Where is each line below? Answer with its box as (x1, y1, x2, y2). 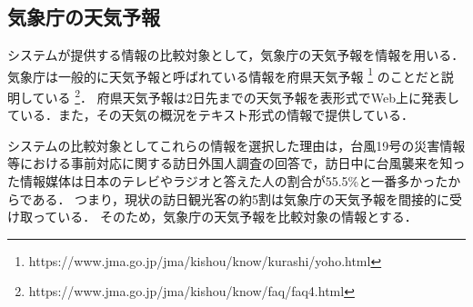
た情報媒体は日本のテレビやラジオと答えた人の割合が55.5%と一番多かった (7, 172, 448, 191)
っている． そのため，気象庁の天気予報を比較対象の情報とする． (32, 207, 418, 226)
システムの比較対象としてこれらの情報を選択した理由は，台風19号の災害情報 (7, 135, 466, 154)
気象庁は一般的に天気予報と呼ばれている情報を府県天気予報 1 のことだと (7, 64, 441, 85)
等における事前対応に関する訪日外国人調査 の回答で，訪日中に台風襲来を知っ (7, 153, 466, 173)
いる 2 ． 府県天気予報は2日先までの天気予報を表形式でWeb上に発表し (45, 85, 459, 106)
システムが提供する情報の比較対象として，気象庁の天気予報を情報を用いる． (7, 45, 465, 64)
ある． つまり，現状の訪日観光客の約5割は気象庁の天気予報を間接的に (32, 189, 450, 208)
